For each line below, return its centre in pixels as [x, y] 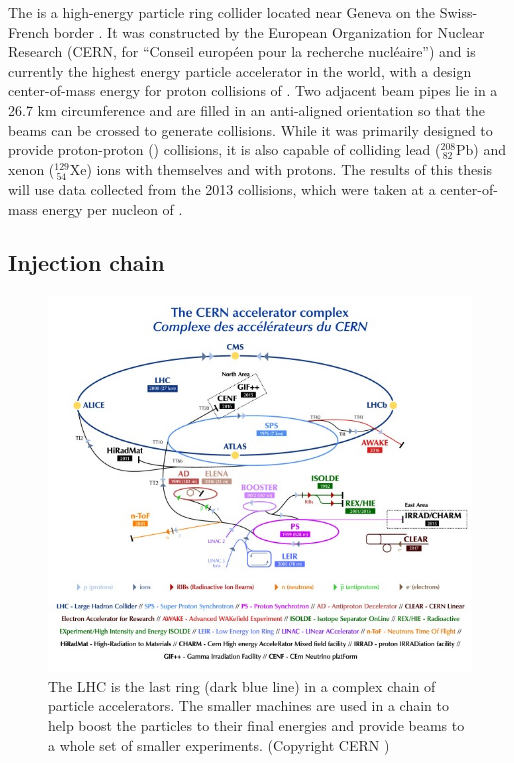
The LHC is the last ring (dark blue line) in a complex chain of [242, 685]
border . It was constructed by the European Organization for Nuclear [269, 31]
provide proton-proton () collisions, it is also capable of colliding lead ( [224, 149]
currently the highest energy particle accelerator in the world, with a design [240, 70]
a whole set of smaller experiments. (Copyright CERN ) [219, 744]
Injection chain [86, 262]
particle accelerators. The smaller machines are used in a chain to [249, 705]
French [29, 31]
